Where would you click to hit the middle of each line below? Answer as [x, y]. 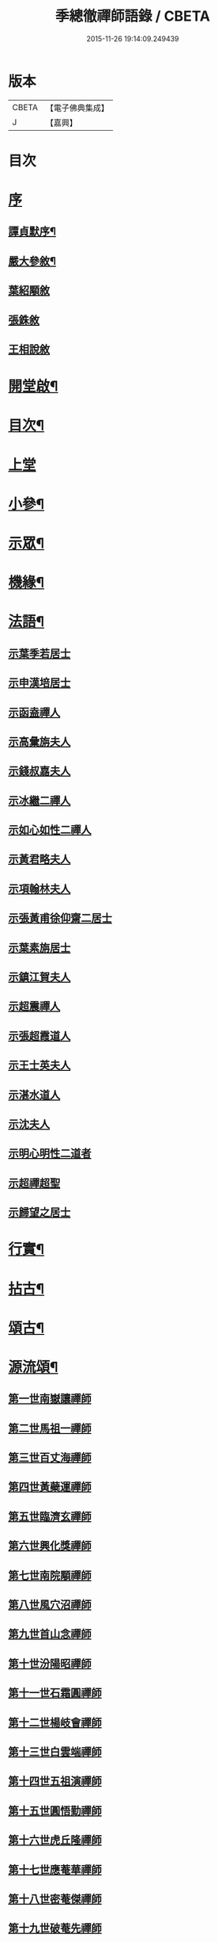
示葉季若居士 [39, 654]
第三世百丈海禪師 [50, 1458]
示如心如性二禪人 [50, 830]
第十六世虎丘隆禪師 [55, 1840]
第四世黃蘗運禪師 [50, 1487]
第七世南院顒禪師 [50, 1575]
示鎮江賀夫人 [39, 977]
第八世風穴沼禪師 [50, 1605]
